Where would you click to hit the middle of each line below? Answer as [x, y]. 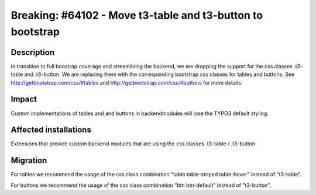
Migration [29, 161]
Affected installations [51, 130]
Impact [24, 99]
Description [33, 52]
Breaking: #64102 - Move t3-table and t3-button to [137, 15]
